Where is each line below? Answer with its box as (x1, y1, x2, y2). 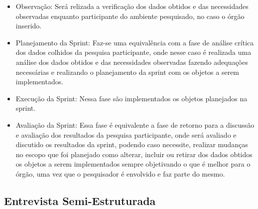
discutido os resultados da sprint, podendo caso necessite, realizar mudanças (15, 139, 248, 150)
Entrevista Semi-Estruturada (4, 193, 156, 208)
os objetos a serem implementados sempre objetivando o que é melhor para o (15, 159, 251, 169)
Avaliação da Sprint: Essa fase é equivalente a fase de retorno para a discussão (15, 119, 255, 130)
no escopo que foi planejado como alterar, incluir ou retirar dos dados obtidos (15, 149, 253, 159)
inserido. (15, 20, 42, 31)
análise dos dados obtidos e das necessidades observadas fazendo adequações (15, 56, 248, 67)
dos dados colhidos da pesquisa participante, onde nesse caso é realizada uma (15, 47, 252, 57)
